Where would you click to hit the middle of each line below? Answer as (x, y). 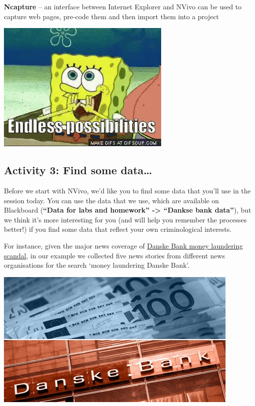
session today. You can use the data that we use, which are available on (112, 200)
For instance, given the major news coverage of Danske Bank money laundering (124, 245)
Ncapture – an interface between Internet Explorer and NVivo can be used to (123, 6)
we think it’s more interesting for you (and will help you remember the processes (126, 219)
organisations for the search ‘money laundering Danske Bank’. (97, 265)
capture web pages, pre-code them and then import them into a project (112, 16)
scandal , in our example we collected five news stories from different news (114, 255)
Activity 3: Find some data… (78, 170)
